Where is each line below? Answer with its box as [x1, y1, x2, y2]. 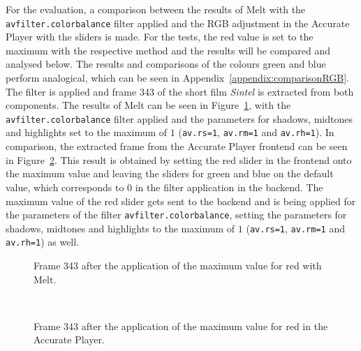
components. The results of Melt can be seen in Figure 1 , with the [6, 98, 291, 112]
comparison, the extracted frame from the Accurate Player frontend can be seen [6, 139, 348, 154]
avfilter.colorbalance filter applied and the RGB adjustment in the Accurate [6, 15, 350, 30]
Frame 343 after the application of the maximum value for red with [34, 258, 322, 273]
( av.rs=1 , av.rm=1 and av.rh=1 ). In [178, 125, 334, 140]
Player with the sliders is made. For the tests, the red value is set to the [6, 29, 314, 44]
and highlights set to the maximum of [6, 125, 168, 140]
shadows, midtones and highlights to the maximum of [6, 221, 235, 235]
